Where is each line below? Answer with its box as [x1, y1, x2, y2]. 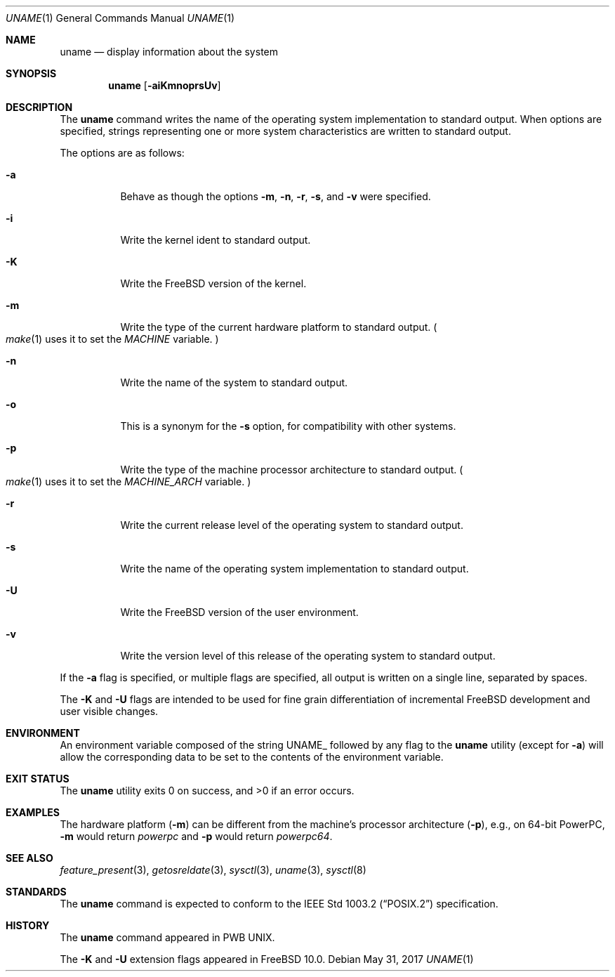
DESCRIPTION [6, 101, 73, 113]
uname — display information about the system [60, 46, 278, 58]
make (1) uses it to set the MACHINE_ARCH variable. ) [6, 476, 251, 487]
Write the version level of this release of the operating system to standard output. [120, 650, 496, 662]
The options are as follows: [60, 147, 185, 159]
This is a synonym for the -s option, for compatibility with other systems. [120, 420, 456, 432]
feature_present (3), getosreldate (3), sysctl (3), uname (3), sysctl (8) [60, 864, 366, 876]
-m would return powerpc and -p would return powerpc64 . [60, 830, 333, 842]
